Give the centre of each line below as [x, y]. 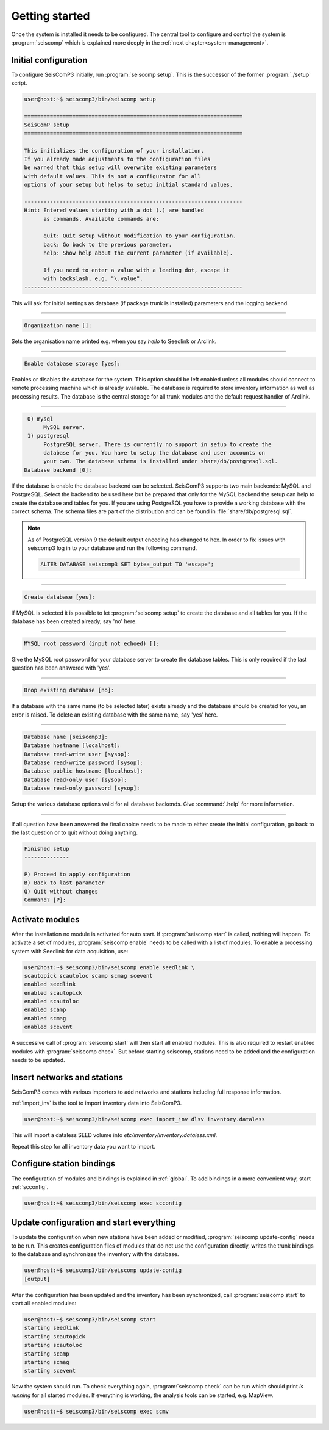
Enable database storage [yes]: [73, 363]
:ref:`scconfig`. [30, 1186]
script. [19, 83]
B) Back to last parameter [64, 883]
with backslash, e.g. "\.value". [93, 279]
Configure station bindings [63, 1164]
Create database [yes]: [60, 597]
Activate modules [45, 919]
